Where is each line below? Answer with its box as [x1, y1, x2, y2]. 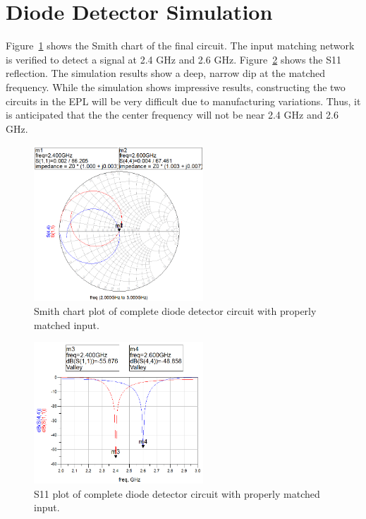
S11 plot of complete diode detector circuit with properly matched [34, 486, 320, 501]
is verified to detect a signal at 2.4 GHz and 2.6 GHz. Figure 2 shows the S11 [6, 52, 341, 66]
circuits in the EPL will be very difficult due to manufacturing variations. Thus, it [6, 93, 361, 108]
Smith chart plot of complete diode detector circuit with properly [34, 303, 317, 318]
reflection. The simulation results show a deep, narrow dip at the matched [6, 66, 326, 80]
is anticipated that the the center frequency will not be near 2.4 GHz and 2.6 [6, 107, 339, 122]
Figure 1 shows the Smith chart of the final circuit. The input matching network [6, 38, 355, 53]
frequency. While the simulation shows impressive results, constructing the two [6, 79, 346, 94]
